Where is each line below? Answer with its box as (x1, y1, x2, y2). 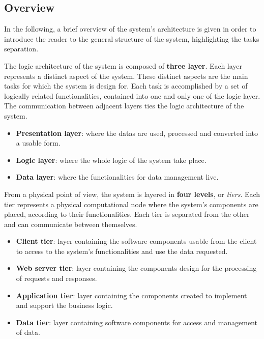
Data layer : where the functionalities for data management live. (16, 172, 219, 182)
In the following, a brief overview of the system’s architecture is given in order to (4, 23, 256, 34)
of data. (16, 327, 40, 337)
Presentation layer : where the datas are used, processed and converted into (16, 127, 258, 138)
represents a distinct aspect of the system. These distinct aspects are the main (4, 70, 248, 81)
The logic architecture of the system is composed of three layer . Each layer (4, 60, 243, 71)
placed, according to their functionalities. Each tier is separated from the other (4, 209, 250, 219)
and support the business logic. (16, 300, 113, 310)
